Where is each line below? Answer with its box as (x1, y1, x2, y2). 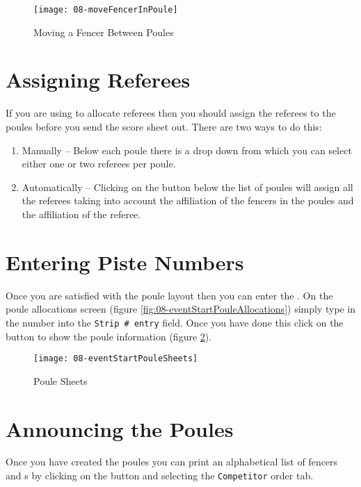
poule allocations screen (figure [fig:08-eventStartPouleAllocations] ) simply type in (6, 302, 356, 316)
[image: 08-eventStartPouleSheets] (33, 354, 198, 364)
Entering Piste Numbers (6, 247, 244, 276)
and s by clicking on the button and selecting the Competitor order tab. (6, 468, 314, 483)
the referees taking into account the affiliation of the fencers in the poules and (22, 193, 354, 208)
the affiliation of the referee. (22, 206, 141, 221)
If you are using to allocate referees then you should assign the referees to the (6, 106, 336, 120)
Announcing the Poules (6, 414, 234, 443)
